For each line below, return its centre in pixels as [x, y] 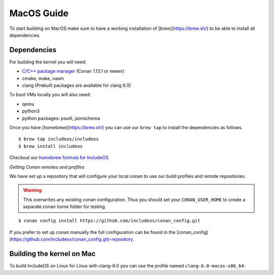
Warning [32, 190]
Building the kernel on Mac [53, 254]
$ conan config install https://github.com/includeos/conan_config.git [109, 221]
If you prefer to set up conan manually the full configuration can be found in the [93, 232]
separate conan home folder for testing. [65, 207]
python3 [31, 111]
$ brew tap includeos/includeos [59, 139]
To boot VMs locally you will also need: [50, 95]
